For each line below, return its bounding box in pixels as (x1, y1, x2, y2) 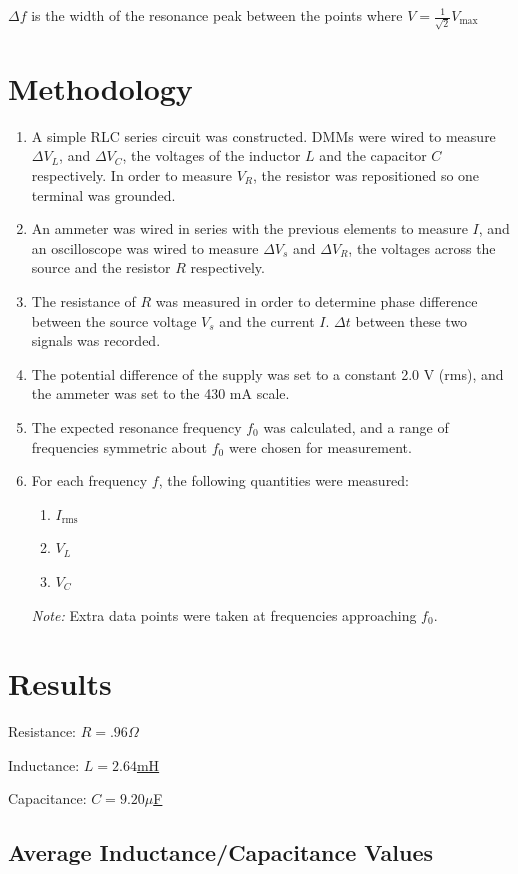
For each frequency (31, 470, 148, 491)
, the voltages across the (348, 237, 496, 258)
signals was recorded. (31, 330, 161, 351)
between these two (355, 310, 468, 331)
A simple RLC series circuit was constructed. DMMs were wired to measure (31, 125, 496, 146)
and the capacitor (319, 145, 427, 166)
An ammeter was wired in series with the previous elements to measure (31, 218, 468, 239)
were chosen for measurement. (228, 436, 412, 457)
